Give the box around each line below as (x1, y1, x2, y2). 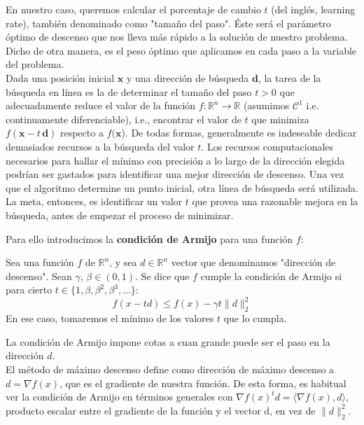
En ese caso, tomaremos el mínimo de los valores (6, 311, 214, 326)
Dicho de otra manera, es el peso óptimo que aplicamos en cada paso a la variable (6, 43, 357, 57)
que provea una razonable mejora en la (192, 194, 358, 209)
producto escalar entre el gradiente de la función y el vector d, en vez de (6, 403, 316, 417)
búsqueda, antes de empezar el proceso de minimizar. (6, 207, 234, 222)
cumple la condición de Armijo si (200, 268, 342, 283)
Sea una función (6, 255, 74, 270)
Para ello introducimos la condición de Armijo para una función (6, 231, 293, 246)
